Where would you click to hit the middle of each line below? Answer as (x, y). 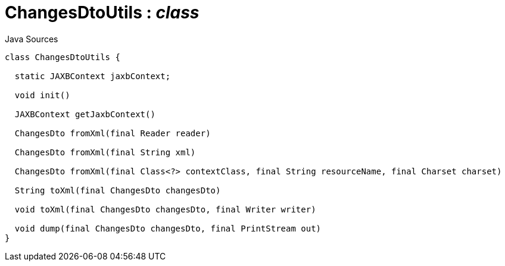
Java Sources (32, 39)
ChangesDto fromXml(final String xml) (105, 152)
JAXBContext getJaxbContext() (85, 114)
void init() (42, 95)
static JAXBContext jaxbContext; (93, 76)
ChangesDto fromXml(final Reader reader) (113, 133)
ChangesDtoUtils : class (102, 12)
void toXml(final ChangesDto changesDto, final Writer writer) (165, 209)
